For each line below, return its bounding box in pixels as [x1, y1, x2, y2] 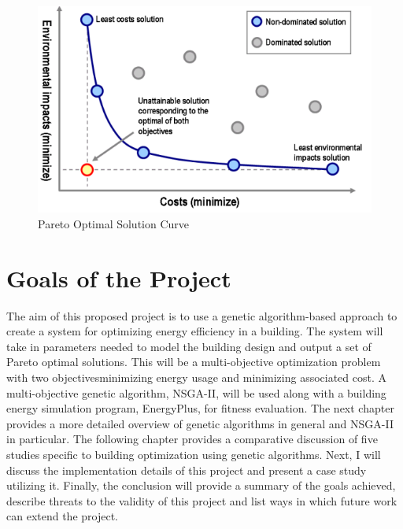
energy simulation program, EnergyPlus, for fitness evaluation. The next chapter [6, 400, 394, 416]
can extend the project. [6, 508, 118, 524]
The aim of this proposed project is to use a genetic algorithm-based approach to [6, 307, 397, 324]
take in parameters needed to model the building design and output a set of [6, 338, 372, 354]
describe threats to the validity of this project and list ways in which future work [6, 492, 397, 509]
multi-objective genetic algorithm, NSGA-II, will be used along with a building [6, 384, 386, 401]
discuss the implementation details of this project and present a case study [6, 461, 367, 478]
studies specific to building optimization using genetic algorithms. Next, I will [6, 446, 381, 462]
